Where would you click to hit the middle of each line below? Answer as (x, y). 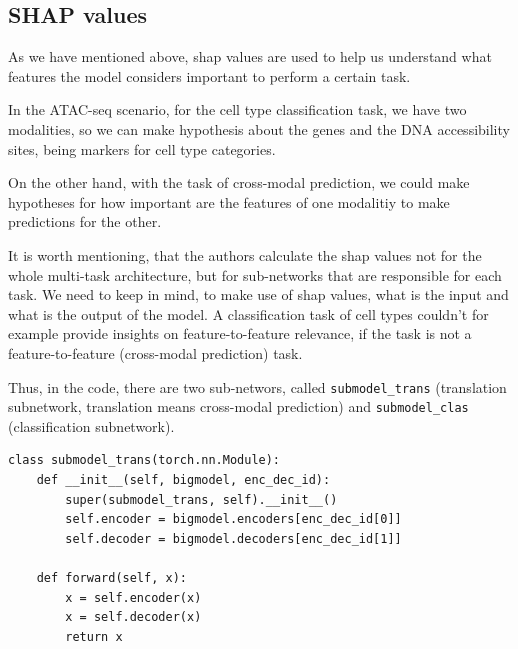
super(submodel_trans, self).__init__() (201, 499)
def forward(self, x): (111, 577)
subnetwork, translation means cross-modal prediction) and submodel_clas (238, 406)
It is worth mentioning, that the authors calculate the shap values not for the (245, 254)
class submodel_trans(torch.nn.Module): (144, 460)
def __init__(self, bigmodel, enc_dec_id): (183, 480)
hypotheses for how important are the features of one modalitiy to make (229, 201)
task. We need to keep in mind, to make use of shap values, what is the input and (258, 294)
